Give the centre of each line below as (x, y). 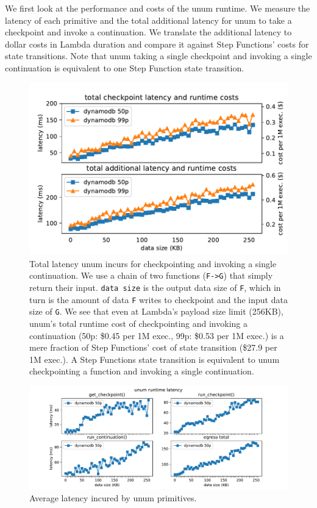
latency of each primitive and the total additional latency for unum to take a (148, 20)
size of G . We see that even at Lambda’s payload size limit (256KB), (156, 311)
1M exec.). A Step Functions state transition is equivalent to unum (155, 359)
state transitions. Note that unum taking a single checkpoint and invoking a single (158, 56)
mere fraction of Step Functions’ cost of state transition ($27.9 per (153, 347)
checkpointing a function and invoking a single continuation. (142, 371)
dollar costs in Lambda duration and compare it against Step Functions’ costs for (157, 44)
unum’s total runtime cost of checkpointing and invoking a (138, 324)
